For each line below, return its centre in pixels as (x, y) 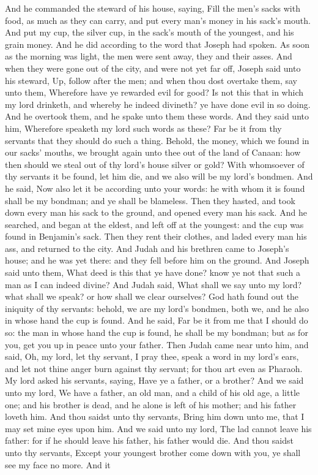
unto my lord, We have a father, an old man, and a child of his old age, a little (153, 392)
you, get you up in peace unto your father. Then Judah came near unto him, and (157, 344)
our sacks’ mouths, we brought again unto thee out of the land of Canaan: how (153, 152)
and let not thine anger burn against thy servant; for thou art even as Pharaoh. (154, 368)
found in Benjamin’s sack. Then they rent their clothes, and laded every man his (156, 236)
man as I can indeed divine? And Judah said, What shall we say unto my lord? (153, 284)
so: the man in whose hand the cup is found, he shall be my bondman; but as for (157, 332)
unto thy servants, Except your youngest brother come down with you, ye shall (153, 452)
